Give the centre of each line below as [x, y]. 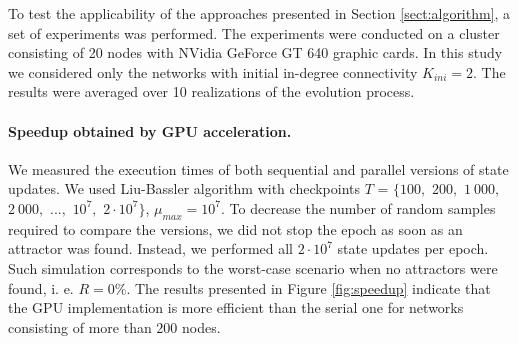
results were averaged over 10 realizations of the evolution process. [211, 91]
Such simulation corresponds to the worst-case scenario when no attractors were [253, 267]
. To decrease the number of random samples [358, 207]
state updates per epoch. [413, 248]
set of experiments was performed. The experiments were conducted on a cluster [254, 32]
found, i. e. [41, 287]
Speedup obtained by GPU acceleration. [150, 130]
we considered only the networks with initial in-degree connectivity [213, 71]
